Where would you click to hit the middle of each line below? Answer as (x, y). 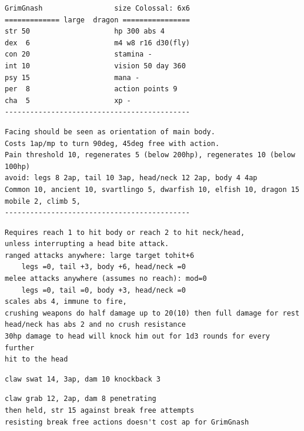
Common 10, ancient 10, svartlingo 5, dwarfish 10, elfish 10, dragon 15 (152, 189)
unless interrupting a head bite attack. (87, 244)
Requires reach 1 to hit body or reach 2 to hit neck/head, (125, 232)
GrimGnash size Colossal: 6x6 (97, 8)
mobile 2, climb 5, (43, 201)
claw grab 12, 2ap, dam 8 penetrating (81, 399)
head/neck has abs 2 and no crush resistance (95, 325)
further (20, 348)
